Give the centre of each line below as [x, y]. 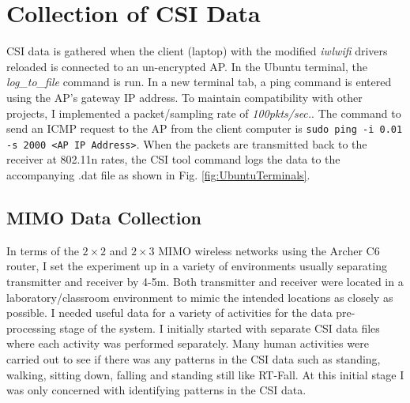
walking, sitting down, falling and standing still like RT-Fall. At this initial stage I [205, 374]
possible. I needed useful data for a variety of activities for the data [169, 313]
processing [31, 328]
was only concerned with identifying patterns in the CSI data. [156, 390]
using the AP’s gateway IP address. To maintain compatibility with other [184, 97]
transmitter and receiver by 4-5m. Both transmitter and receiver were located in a [205, 281]
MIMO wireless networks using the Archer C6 [269, 250]
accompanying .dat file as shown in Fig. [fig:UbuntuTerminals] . [158, 175]
